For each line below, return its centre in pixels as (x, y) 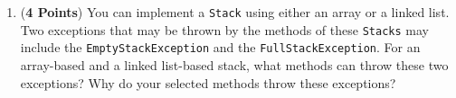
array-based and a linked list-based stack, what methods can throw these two (234, 64)
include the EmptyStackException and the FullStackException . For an (220, 47)
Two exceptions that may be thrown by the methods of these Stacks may (224, 29)
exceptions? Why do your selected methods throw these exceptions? (208, 82)
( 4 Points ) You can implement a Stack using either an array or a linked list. (235, 12)
